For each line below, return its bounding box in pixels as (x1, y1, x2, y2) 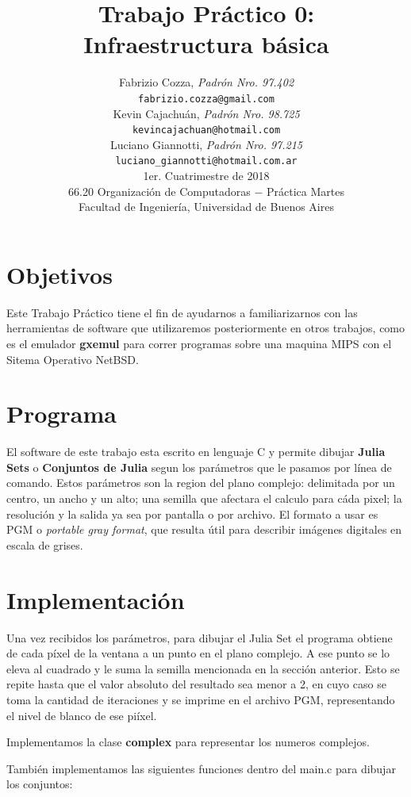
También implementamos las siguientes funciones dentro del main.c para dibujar (6, 760, 396, 776)
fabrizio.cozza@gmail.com (138, 93, 275, 105)
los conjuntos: (6, 776, 73, 792)
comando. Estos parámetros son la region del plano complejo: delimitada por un (6, 474, 395, 491)
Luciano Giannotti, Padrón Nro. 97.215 (109, 136, 303, 152)
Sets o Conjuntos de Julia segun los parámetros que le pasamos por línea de (6, 458, 392, 475)
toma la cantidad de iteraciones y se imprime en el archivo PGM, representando (6, 691, 395, 707)
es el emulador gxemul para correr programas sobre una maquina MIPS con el (6, 335, 392, 351)
